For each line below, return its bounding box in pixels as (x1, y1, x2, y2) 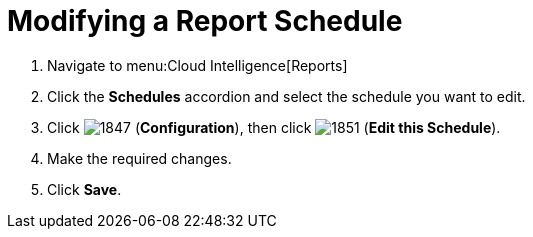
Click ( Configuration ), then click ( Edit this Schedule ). (47, 118, 501, 136)
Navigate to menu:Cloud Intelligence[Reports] (47, 56, 348, 74)
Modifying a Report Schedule (7, 4, 403, 38)
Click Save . (47, 180, 122, 198)
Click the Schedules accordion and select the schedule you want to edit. (47, 87, 526, 105)
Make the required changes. (47, 149, 232, 167)
